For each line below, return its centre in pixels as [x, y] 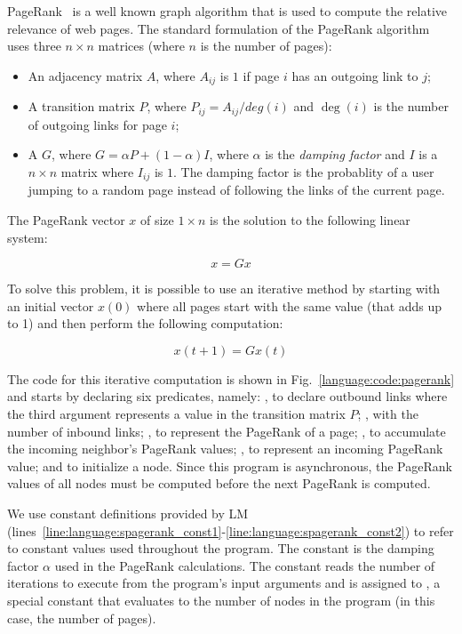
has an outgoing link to [355, 75]
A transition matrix [81, 106]
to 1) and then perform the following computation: [145, 323]
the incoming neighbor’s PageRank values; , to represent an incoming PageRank [225, 449]
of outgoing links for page [97, 124]
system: [28, 237]
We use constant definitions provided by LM [128, 514]
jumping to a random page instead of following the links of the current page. [236, 190]
